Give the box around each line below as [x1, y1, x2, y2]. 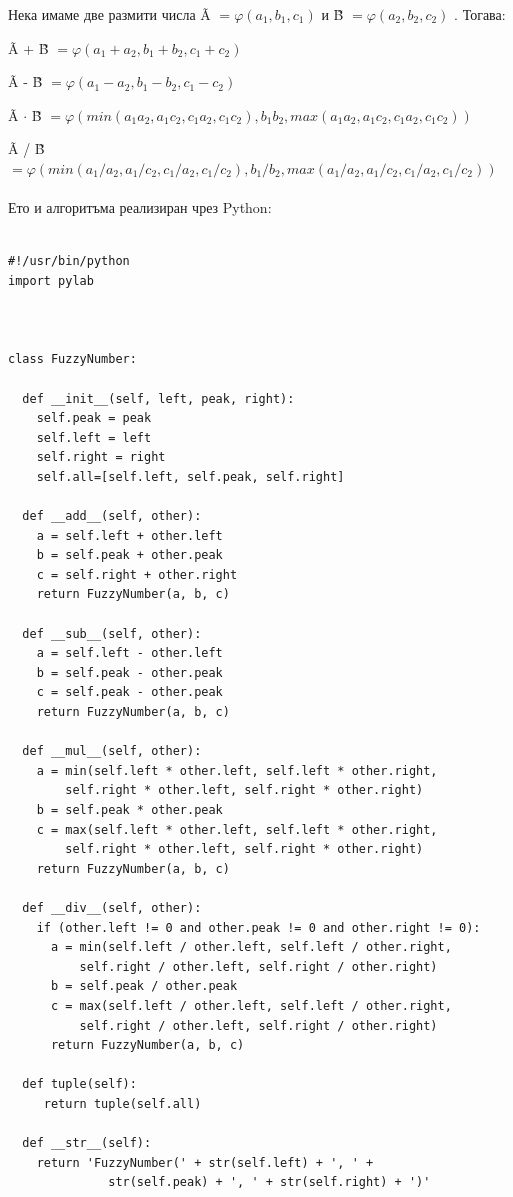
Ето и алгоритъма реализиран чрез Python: [8, 197, 272, 218]
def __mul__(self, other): [22, 744, 202, 759]
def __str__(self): [22, 1136, 152, 1151]
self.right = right [36, 450, 166, 465]
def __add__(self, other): [22, 509, 202, 524]
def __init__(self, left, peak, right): [22, 391, 295, 406]
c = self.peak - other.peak [36, 685, 223, 700]
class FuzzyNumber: [8, 352, 137, 367]
